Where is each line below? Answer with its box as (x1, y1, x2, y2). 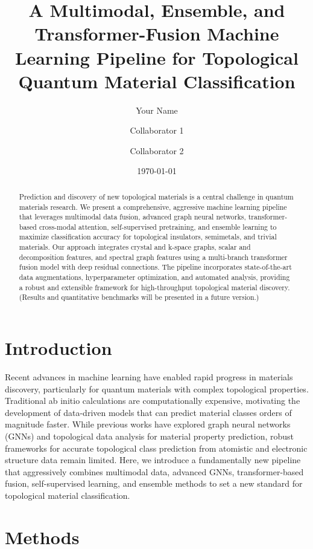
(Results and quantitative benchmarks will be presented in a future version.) (19, 292, 259, 302)
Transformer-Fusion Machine (34, 21, 279, 46)
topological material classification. (5, 489, 130, 501)
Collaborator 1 (130, 124, 184, 137)
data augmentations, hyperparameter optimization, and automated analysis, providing (19, 272, 290, 282)
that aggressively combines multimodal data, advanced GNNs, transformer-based (5, 465, 304, 478)
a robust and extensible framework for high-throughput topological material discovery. (19, 282, 290, 292)
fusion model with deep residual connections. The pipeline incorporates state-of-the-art (19, 262, 292, 272)
